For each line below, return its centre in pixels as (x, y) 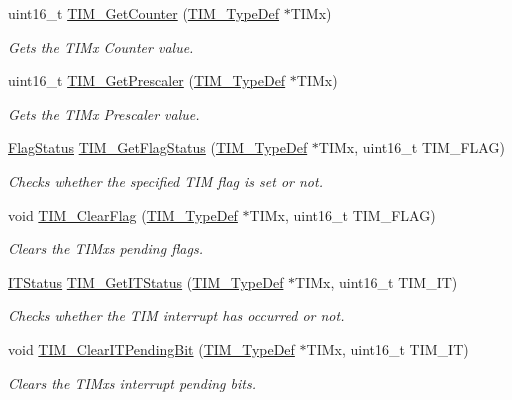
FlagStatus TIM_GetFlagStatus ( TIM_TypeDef (158, 147)
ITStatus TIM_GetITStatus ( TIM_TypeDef (146, 281)
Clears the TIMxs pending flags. (105, 248)
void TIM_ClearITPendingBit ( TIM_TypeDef (151, 348)
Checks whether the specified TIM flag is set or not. (165, 180)
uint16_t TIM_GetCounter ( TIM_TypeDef (144, 13)
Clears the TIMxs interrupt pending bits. (132, 382)
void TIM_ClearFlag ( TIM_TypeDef (123, 214)
